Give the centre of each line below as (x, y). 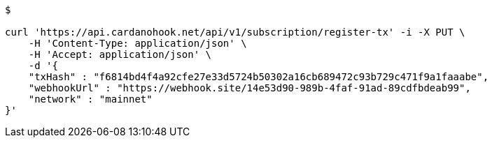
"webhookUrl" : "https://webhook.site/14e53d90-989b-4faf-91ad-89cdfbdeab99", (249, 88)
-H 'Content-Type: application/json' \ (138, 43)
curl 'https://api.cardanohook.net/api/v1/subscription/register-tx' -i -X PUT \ (235, 32)
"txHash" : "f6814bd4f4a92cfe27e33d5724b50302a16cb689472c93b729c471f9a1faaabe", (259, 77)
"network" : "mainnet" (90, 99)
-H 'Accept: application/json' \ (120, 54)
